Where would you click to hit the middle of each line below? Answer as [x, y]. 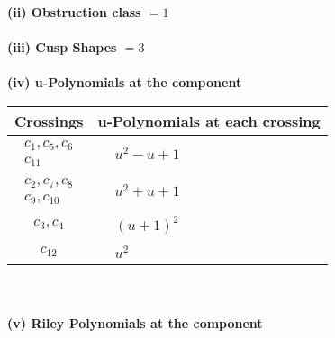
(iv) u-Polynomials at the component [125, 82]
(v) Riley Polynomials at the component [135, 323]
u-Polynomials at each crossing [209, 120]
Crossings [49, 120]
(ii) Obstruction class [74, 12]
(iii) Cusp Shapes [62, 47]
